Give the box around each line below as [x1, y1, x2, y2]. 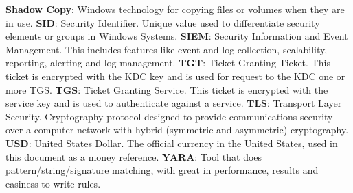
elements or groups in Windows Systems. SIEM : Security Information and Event [5, 29, 348, 43]
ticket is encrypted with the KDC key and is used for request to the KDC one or [5, 68, 345, 83]
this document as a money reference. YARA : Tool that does [5, 149, 262, 164]
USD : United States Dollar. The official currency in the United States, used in [5, 136, 338, 150]
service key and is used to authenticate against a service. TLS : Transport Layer [5, 96, 342, 110]
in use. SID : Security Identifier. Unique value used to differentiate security [5, 15, 320, 29]
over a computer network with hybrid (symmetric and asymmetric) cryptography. [5, 123, 349, 137]
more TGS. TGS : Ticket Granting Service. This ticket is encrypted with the [5, 82, 328, 96]
